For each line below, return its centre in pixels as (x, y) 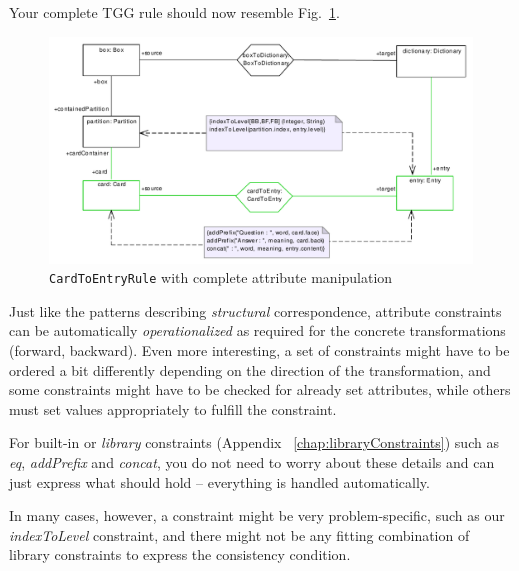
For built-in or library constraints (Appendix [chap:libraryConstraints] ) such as (254, 442)
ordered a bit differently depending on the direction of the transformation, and (250, 369)
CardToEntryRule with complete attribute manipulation (221, 277)
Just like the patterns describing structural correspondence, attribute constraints (255, 310)
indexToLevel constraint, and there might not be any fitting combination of (239, 534)
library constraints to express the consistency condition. (180, 554)
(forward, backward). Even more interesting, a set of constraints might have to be (259, 349)
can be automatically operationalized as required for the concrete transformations (257, 330)
